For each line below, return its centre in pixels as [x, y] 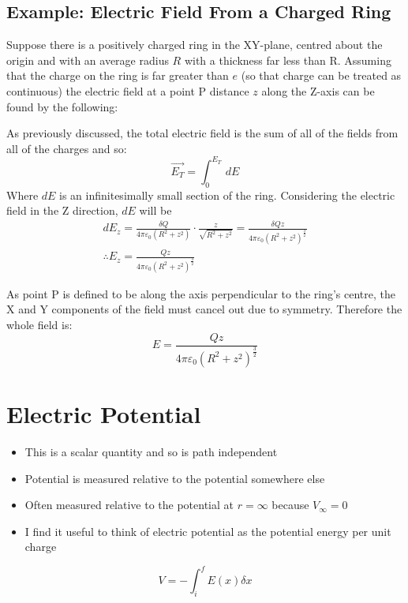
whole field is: [39, 324]
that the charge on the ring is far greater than [118, 75]
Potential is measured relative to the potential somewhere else [175, 478]
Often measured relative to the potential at [129, 505]
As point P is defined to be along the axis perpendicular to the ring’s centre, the [201, 293]
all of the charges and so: [67, 148]
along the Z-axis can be [318, 90]
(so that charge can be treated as [321, 75]
